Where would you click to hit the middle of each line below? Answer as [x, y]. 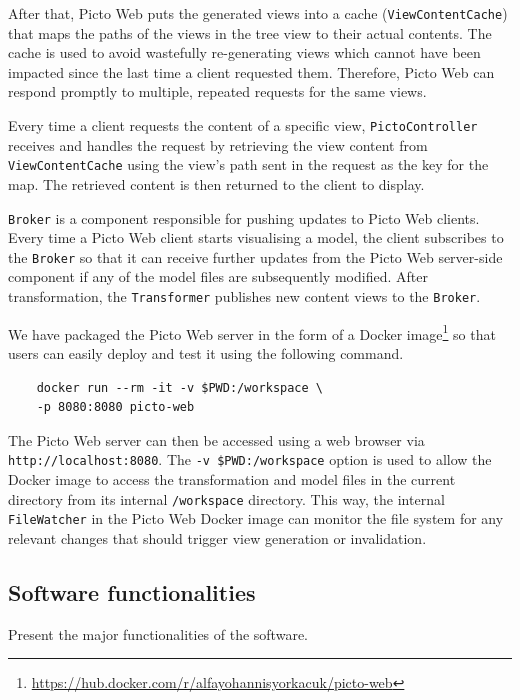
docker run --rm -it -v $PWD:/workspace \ [179, 387]
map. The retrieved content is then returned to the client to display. [216, 183]
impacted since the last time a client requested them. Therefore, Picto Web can [251, 71]
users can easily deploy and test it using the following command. [206, 352]
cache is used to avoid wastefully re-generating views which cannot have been [244, 52]
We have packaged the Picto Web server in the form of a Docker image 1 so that [252, 332]
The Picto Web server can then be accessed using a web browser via [216, 439]
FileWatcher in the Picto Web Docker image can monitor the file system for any [256, 518]
